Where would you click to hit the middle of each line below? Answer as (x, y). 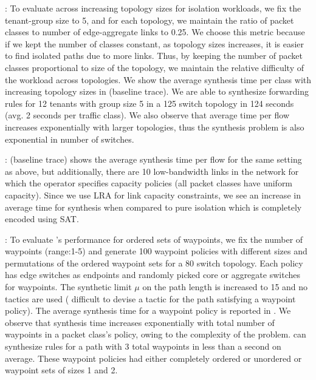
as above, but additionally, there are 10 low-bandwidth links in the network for (152, 171)
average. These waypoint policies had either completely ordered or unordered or (153, 358)
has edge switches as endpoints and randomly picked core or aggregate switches (153, 275)
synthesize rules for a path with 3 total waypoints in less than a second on (143, 346)
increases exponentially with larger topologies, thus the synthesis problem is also (155, 127)
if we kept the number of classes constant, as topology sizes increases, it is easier (155, 43)
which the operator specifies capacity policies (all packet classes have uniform (149, 183)
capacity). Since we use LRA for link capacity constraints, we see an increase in (153, 195)
